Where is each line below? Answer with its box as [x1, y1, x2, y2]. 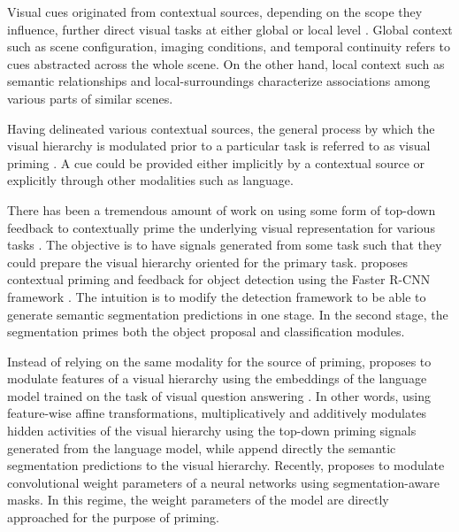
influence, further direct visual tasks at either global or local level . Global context [7, 19, 453, 38]
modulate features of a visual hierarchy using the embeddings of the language [7, 369, 427, 388]
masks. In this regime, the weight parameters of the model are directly [7, 490, 389, 509]
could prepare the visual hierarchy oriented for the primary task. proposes [7, 252, 408, 271]
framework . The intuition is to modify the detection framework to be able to [7, 287, 426, 305]
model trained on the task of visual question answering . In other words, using [7, 386, 431, 405]
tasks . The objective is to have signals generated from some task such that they [7, 235, 442, 254]
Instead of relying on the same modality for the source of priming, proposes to [7, 351, 432, 370]
